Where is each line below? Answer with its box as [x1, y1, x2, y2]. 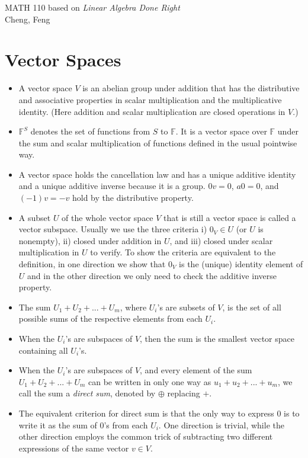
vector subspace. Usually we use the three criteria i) [18, 223, 207, 235]
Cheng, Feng [5, 12, 50, 25]
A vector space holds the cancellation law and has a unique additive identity [18, 168, 296, 180]
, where [120, 300, 147, 313]
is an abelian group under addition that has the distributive [82, 82, 300, 94]
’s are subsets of [157, 300, 215, 313]
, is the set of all [222, 300, 281, 313]
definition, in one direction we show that [18, 258, 166, 270]
